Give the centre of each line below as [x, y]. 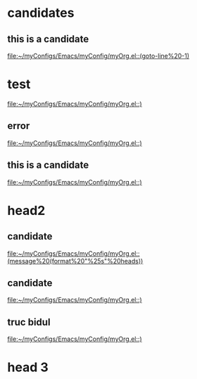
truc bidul [29, 322]
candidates [41, 13]
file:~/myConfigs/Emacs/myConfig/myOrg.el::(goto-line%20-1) [99, 56]
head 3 [28, 367]
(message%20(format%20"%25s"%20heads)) [75, 261]
